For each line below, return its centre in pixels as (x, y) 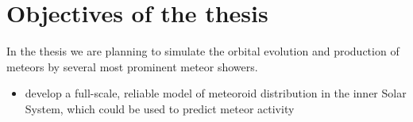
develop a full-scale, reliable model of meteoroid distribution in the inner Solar (216, 93)
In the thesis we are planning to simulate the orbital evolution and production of (203, 51)
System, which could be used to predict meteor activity (160, 108)
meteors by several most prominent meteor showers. (132, 66)
